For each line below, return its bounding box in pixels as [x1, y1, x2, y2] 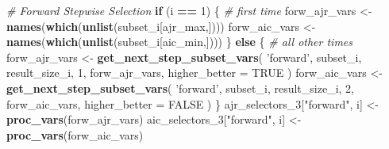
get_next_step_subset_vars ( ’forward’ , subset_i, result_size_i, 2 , [6, 79, 354, 96]
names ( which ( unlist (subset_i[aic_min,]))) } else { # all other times [6, 33, 353, 50]
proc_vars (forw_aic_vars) [6, 126, 144, 143]
